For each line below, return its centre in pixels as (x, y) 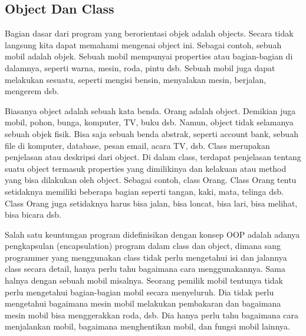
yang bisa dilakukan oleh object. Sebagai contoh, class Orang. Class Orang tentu (151, 180)
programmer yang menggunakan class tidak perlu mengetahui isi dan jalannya (146, 257)
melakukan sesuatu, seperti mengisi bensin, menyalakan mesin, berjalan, (136, 79)
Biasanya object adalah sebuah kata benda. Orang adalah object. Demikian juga (150, 110)
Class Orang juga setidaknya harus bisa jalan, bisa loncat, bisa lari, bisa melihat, (151, 203)
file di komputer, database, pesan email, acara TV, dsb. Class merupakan (137, 145)
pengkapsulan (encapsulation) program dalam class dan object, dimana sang (143, 246)
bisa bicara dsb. (33, 214)
